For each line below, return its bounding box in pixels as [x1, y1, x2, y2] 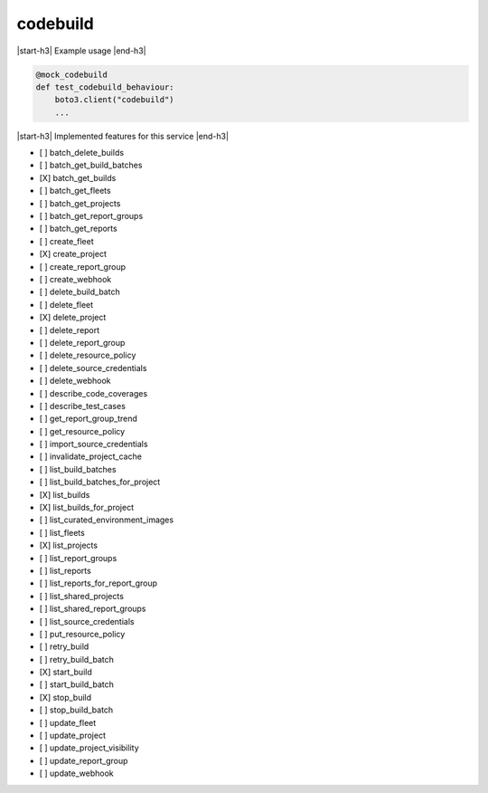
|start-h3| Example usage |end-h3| [16, 45, 146, 56]
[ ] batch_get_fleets [39, 186, 112, 196]
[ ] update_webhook [39, 768, 115, 779]
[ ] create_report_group [39, 261, 127, 272]
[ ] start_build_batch [39, 679, 115, 690]
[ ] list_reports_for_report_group [39, 578, 158, 588]
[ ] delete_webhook [39, 376, 112, 387]
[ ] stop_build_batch [39, 704, 114, 715]
